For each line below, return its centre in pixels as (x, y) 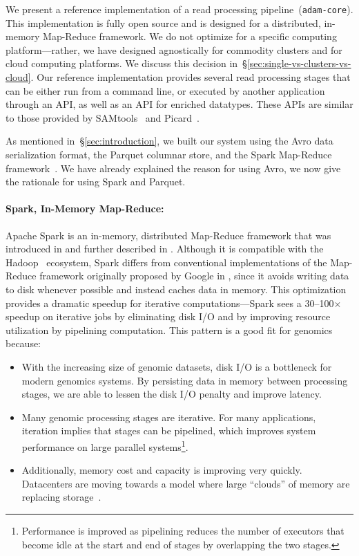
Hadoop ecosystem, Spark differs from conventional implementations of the (166, 262)
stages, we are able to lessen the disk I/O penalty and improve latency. (172, 394)
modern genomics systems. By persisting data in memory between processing (185, 380)
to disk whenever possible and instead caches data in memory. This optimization (176, 289)
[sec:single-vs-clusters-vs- (299, 63)
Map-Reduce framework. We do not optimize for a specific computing (190, 36)
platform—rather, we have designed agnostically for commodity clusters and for (174, 49)
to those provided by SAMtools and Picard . (103, 117)
